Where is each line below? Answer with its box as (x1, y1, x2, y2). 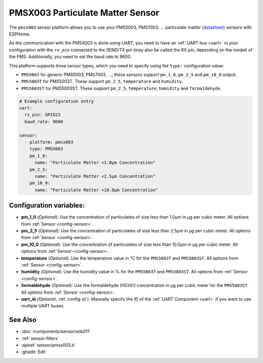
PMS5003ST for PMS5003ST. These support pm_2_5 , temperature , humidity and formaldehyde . (21, 85, 222, 91)
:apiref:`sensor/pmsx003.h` (21, 342, 76, 348)
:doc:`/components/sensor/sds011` (21, 328, 91, 334)
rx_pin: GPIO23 (24, 112, 61, 118)
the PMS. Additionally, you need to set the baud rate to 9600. (9, 54, 131, 60)
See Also (9, 316, 37, 324)
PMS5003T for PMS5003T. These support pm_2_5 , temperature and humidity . (21, 79, 184, 84)
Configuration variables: (9, 202, 85, 210)
